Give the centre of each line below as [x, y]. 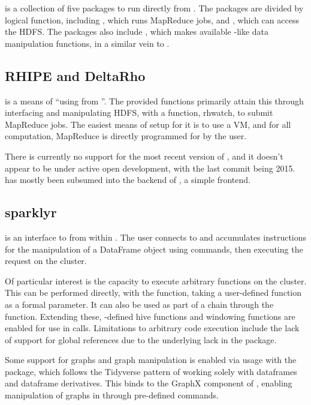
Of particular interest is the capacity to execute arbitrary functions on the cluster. [156, 280]
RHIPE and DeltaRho [75, 75]
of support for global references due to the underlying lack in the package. [141, 339]
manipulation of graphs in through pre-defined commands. [112, 395]
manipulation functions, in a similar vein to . [87, 43]
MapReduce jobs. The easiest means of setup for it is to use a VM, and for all [148, 124]
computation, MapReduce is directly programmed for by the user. [126, 136]
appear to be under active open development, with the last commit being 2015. [150, 168]
